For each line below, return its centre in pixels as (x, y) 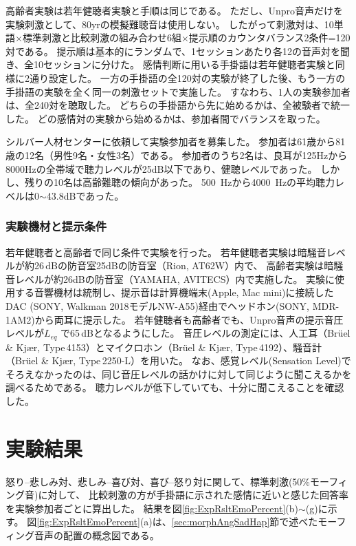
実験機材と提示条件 (56, 226)
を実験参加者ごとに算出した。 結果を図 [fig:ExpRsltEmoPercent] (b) (152, 508)
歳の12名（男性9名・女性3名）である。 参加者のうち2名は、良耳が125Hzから (177, 155)
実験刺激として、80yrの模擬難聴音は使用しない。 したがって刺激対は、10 (170, 24)
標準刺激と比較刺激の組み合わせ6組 (102, 38)
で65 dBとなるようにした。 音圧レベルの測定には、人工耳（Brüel (205, 333)
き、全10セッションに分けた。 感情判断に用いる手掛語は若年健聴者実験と (170, 64)
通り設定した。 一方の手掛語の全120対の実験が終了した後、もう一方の (187, 77)
